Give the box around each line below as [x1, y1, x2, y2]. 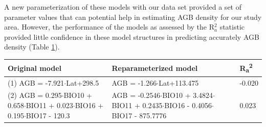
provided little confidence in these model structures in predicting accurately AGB [4, 31, 259, 42]
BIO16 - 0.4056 [164, 99, 212, 110]
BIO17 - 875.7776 [112, 110, 167, 120]
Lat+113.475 [159, 77, 199, 88]
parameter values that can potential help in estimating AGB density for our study [4, 11, 262, 22]
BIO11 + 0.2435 [112, 99, 163, 110]
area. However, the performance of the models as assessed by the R [4, 21, 215, 32]
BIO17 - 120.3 [26, 110, 70, 120]
